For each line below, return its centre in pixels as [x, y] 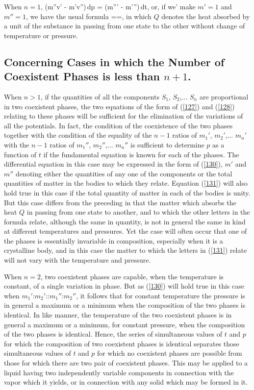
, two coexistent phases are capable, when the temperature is [132, 276]
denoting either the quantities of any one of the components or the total [124, 173]
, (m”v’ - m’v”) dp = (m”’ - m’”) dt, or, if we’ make [118, 6]
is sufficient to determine [167, 144]
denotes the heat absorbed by [206, 16]
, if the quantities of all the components [100, 96]
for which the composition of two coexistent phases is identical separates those [122, 343]
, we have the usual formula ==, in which [89, 16]
